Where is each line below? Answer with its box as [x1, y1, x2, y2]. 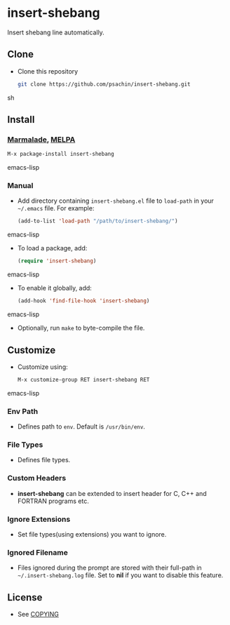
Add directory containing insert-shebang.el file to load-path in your [17, 196, 214, 205]
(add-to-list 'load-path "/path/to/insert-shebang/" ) [17, 217, 178, 225]
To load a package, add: [17, 244, 88, 253]
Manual [7, 181, 34, 191]
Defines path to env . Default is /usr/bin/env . [17, 422, 146, 431]
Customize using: [17, 363, 68, 371]
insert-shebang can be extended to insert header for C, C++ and [17, 489, 207, 497]
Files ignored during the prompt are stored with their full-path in [17, 563, 202, 572]
